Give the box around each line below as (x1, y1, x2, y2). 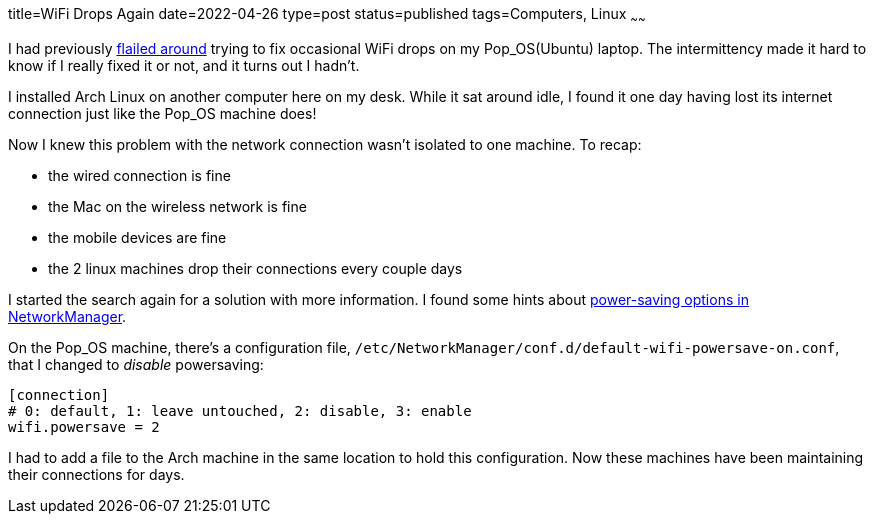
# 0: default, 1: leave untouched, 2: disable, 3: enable (8, 402, 472, 419)
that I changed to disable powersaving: (8, 355, 264, 373)
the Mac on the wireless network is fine (48, 197, 307, 215)
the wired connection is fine (48, 166, 231, 184)
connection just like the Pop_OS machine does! (8, 104, 317, 122)
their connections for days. (8, 465, 185, 483)
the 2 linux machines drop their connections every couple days (48, 259, 463, 277)
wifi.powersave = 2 (8, 418, 160, 435)
